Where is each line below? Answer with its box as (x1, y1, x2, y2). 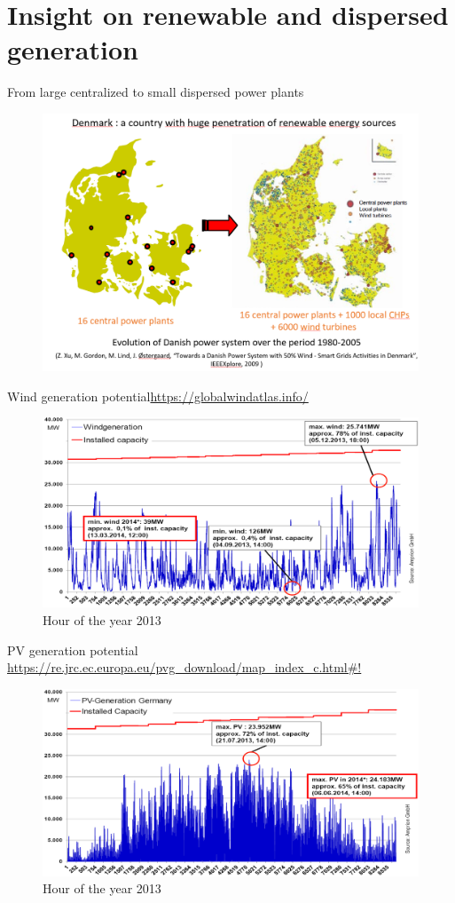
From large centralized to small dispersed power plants (7, 83, 304, 101)
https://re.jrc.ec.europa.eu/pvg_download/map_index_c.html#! (7, 658, 362, 677)
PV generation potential (7, 640, 138, 659)
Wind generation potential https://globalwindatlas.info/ (7, 386, 309, 405)
